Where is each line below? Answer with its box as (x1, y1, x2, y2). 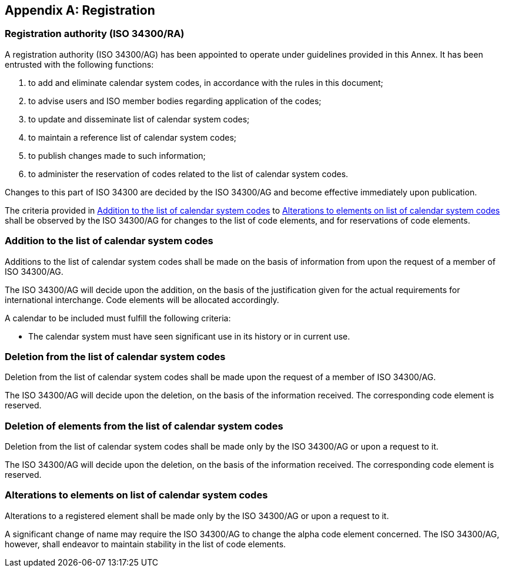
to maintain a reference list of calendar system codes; (28, 132, 237, 142)
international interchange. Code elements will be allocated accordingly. (5, 294, 279, 305)
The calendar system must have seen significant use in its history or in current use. (28, 331, 350, 341)
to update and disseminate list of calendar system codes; (28, 114, 250, 124)
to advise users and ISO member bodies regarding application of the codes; (28, 95, 322, 106)
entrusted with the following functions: (5, 59, 154, 69)
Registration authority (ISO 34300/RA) (5, 28, 185, 40)
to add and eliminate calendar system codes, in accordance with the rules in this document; (28, 77, 383, 88)
